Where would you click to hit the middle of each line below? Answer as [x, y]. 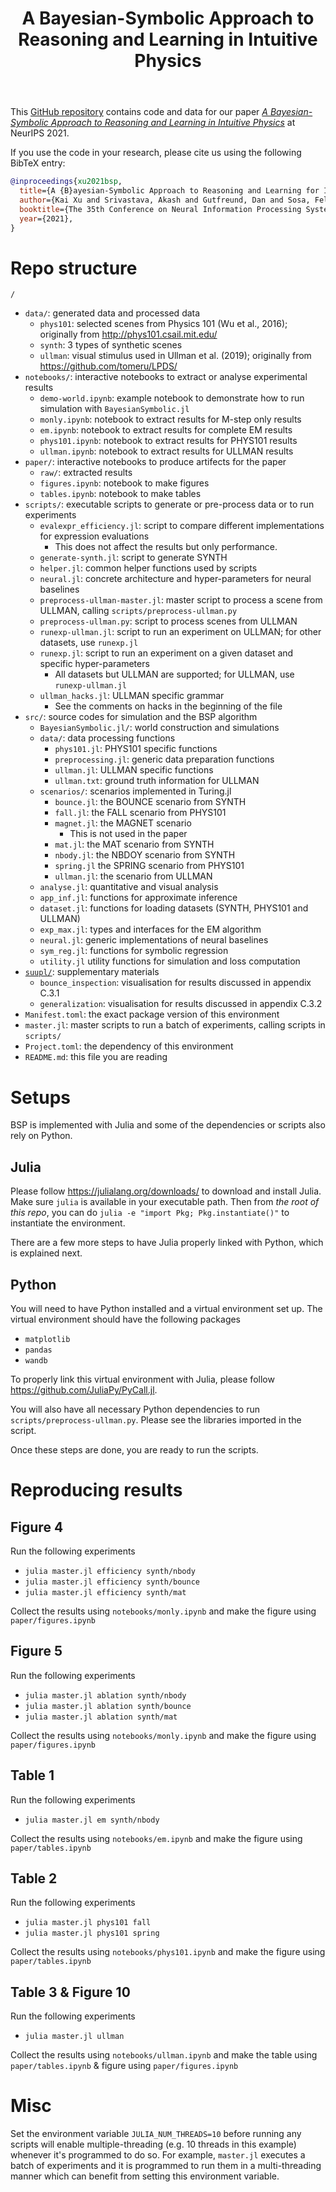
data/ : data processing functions [107, 738]
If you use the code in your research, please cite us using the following [156, 153]
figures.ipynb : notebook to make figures [124, 483]
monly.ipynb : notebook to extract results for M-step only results [170, 419]
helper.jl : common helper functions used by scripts [148, 568]
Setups [41, 1097]
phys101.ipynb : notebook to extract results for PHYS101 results [168, 441]
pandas [38, 1350]
